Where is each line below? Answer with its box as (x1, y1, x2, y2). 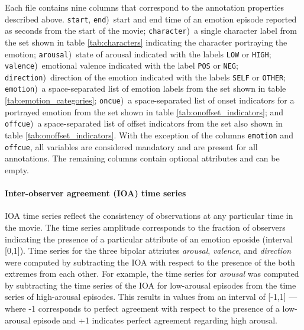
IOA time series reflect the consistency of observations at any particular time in (5, 209, 293, 222)
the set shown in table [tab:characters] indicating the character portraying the (5, 35, 287, 48)
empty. (5, 163, 29, 176)
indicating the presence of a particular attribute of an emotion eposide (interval (5, 232, 293, 245)
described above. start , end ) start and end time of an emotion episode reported (5, 12, 297, 25)
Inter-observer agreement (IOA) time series (5, 187, 186, 199)
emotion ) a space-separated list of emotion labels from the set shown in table (5, 82, 286, 95)
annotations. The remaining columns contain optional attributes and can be (5, 152, 280, 164)
